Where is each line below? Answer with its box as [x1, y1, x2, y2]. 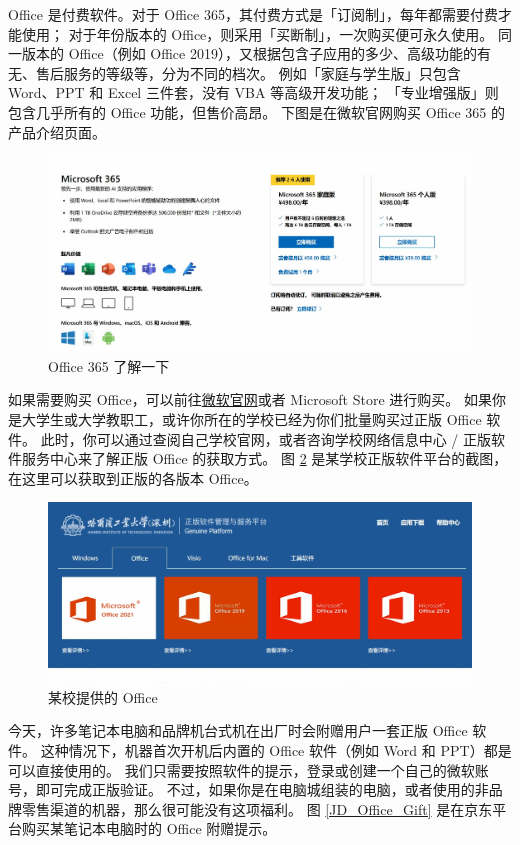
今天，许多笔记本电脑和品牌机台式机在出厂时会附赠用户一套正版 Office [8, 720, 468, 741]
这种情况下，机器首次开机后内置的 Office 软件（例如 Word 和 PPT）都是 [40, 740, 512, 761]
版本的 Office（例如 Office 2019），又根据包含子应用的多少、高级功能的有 [21, 43, 491, 64]
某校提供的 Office [48, 686, 158, 707]
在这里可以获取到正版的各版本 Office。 [8, 467, 258, 488]
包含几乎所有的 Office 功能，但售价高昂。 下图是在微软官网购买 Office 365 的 [8, 101, 505, 122]
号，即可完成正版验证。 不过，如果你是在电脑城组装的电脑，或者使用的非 [8, 779, 489, 800]
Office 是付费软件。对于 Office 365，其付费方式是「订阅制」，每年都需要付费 [8, 4, 498, 24]
